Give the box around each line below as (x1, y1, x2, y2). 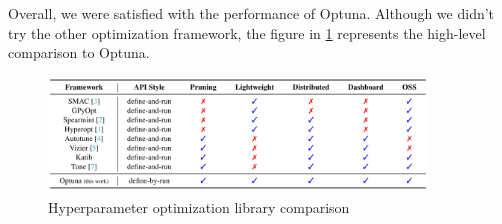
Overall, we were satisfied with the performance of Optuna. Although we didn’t (8, 3, 495, 23)
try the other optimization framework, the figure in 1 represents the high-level (8, 22, 486, 43)
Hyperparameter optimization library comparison (48, 196, 350, 217)
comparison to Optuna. (8, 42, 150, 63)
